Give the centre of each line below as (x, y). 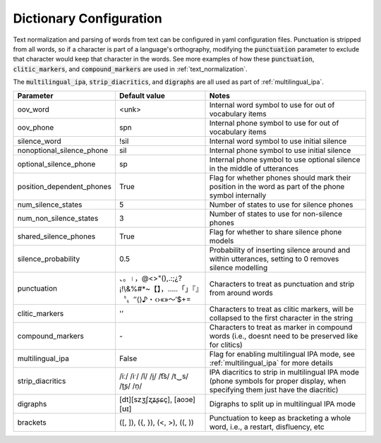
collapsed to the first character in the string (281, 317)
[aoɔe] (185, 399)
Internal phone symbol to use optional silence (285, 159)
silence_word (39, 141)
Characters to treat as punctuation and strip (282, 284)
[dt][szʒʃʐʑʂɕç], (146, 399)
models (222, 241)
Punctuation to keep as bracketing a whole (280, 418)
